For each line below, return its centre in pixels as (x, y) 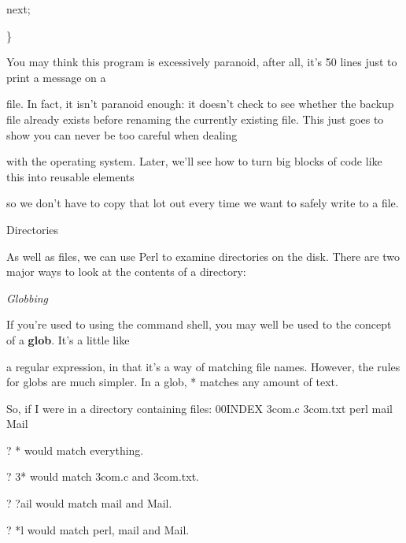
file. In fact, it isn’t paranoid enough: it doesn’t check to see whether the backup (200, 104)
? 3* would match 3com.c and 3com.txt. (103, 476)
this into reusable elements (70, 176)
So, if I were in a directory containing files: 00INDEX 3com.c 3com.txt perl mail (199, 408)
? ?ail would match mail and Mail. (89, 503)
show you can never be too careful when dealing (122, 134)
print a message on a (56, 77)
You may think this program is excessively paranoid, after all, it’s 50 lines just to (202, 62)
